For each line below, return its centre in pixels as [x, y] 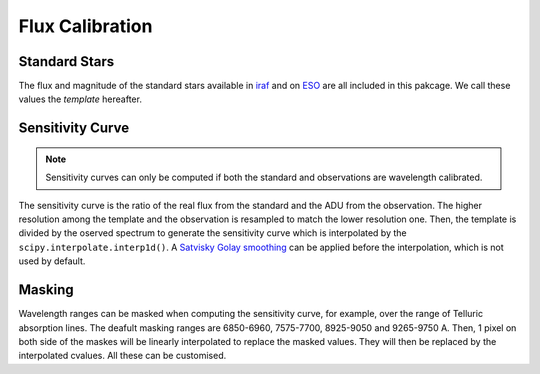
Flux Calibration [85, 26]
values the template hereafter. [80, 99]
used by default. [52, 261]
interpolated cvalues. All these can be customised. [122, 356]
